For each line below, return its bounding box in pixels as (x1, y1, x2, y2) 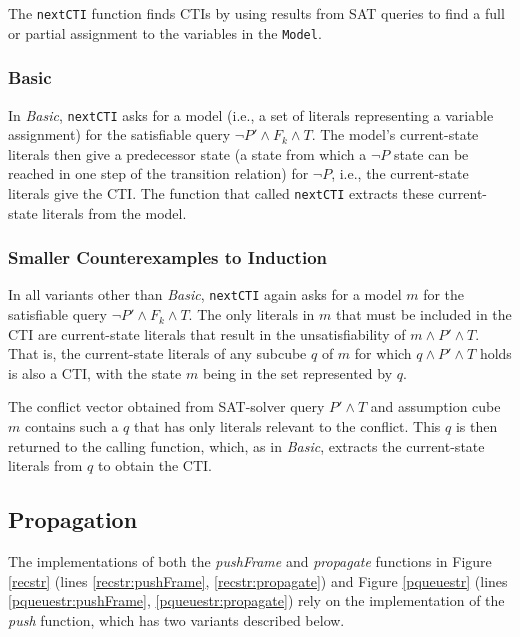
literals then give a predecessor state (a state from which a (8, 143, 367, 164)
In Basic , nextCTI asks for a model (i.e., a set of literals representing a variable (8, 104, 494, 125)
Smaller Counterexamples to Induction (8, 245, 328, 270)
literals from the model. (42, 202, 187, 223)
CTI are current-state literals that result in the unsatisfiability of (8, 323, 406, 344)
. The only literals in (188, 304, 315, 325)
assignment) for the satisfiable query (8, 124, 231, 145)
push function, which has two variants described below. (8, 609, 345, 630)
